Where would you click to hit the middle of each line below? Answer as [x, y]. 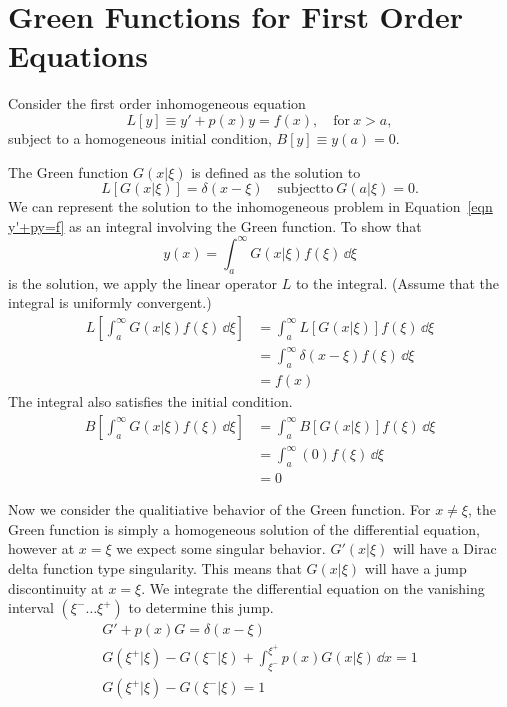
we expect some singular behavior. [221, 548]
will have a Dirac [444, 548]
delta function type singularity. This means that [155, 567]
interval [31, 607]
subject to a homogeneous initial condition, [140, 137]
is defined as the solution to [276, 171]
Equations [78, 55]
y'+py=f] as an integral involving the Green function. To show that [215, 225]
